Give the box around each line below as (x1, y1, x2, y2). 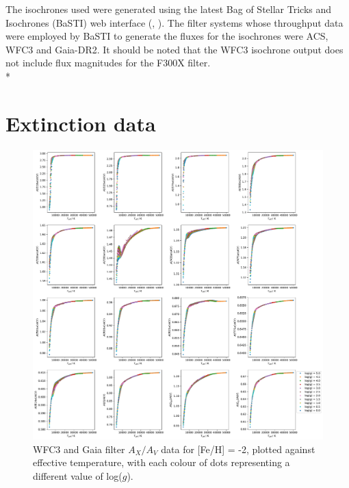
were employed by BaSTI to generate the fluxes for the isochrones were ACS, (5, 29, 328, 43)
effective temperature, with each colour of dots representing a (33, 455, 290, 470)
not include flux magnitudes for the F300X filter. (5, 55, 211, 70)
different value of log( (33, 469, 122, 483)
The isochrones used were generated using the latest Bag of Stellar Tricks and (5, 2, 332, 16)
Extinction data (5, 109, 156, 137)
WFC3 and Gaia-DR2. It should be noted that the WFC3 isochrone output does (5, 42, 344, 56)
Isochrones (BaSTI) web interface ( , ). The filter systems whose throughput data (5, 15, 344, 29)
